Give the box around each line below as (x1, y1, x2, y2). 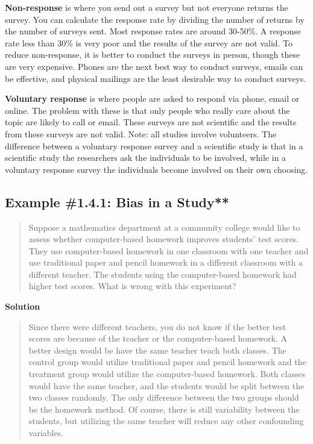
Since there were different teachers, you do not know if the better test (28, 320, 286, 333)
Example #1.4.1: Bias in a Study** (5, 192, 229, 211)
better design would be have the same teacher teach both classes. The (28, 343, 286, 356)
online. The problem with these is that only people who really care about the (5, 104, 290, 116)
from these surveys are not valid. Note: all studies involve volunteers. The (5, 127, 277, 140)
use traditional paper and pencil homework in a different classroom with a (28, 256, 303, 269)
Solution (5, 300, 40, 313)
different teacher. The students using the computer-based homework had (28, 267, 297, 280)
